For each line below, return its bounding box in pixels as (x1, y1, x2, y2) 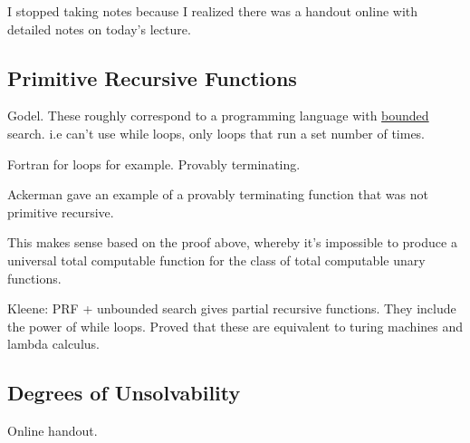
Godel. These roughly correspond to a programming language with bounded (7, 106, 429, 125)
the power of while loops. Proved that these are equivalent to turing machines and (7, 316, 464, 335)
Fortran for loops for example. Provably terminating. (7, 154, 301, 173)
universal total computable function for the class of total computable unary (7, 250, 426, 269)
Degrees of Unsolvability (7, 379, 241, 407)
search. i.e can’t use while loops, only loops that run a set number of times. (7, 123, 426, 142)
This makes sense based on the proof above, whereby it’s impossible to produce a (7, 233, 457, 252)
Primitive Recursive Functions (7, 63, 297, 91)
